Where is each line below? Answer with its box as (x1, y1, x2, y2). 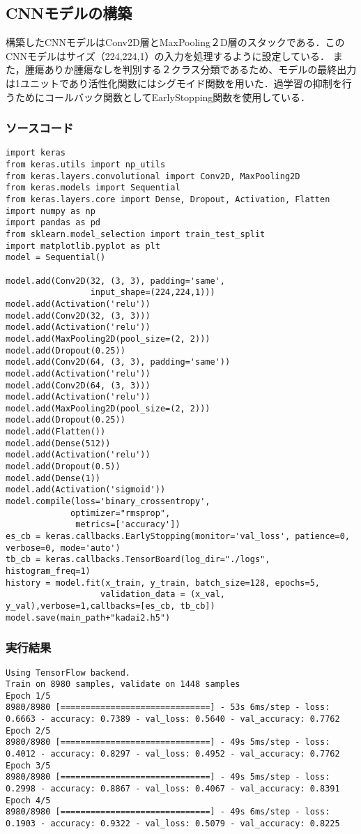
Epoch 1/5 (6, 690, 51, 701)
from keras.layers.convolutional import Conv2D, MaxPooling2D (6, 171, 300, 181)
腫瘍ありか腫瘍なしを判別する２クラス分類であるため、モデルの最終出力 (24, 62, 357, 77)
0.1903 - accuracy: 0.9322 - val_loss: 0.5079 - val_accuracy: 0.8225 (6, 819, 340, 829)
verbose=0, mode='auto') (6, 543, 121, 553)
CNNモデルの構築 (6, 2, 132, 24)
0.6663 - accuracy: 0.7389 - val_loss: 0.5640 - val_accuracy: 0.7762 (6, 714, 340, 725)
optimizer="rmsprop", (70, 508, 171, 518)
